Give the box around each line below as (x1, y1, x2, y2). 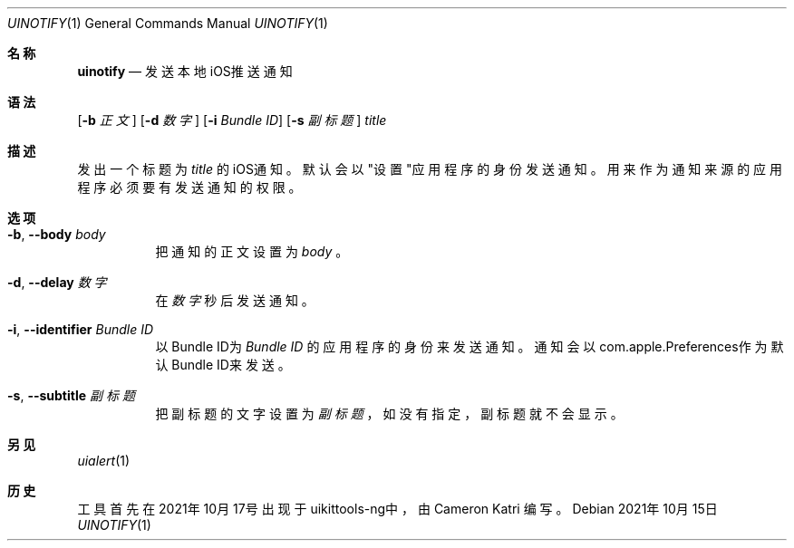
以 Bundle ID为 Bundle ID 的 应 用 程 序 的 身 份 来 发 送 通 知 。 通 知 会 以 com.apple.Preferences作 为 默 (155, 339, 784, 354)
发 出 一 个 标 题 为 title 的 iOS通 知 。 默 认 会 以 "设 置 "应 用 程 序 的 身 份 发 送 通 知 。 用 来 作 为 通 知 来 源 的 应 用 (77, 161, 783, 177)
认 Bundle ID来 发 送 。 (155, 357, 291, 372)
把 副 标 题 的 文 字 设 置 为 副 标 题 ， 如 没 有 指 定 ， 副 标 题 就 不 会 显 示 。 (155, 406, 624, 421)
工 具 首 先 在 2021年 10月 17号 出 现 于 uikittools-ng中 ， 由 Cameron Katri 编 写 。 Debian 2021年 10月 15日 (77, 501, 718, 516)
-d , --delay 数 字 (7, 274, 107, 290)
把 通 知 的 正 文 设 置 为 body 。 (155, 244, 349, 259)
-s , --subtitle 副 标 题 (7, 388, 135, 403)
